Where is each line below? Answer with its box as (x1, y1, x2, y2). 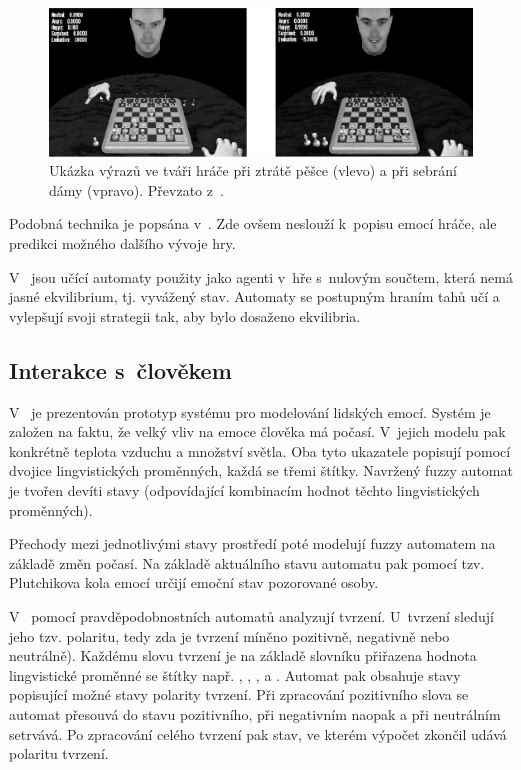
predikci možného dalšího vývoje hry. (9, 233, 236, 254)
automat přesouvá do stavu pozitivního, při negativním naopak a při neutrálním (9, 703, 501, 724)
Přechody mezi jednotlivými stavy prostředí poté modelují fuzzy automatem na (9, 533, 496, 554)
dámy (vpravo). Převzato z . (49, 179, 224, 200)
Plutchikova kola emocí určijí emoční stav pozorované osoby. (9, 572, 379, 593)
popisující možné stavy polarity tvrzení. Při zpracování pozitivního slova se (9, 684, 469, 705)
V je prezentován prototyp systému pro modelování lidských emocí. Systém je (9, 401, 491, 422)
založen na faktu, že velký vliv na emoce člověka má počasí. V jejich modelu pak (9, 421, 506, 442)
